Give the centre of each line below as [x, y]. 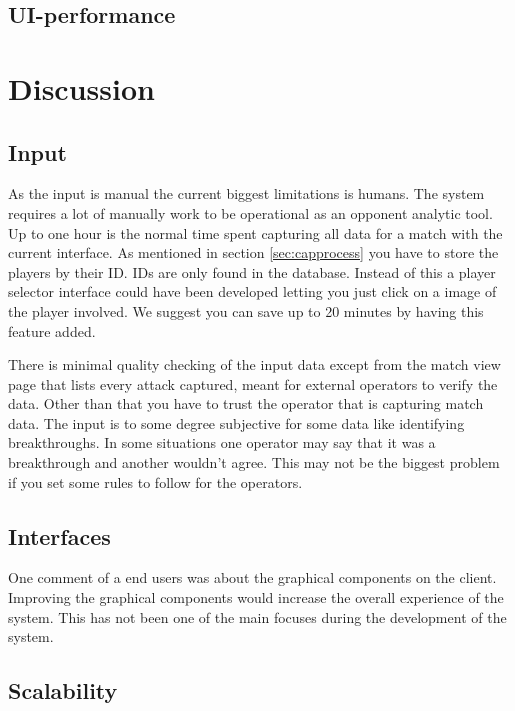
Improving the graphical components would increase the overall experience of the [256, 597]
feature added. [52, 330]
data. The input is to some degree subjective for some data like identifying [236, 422]
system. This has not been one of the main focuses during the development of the [257, 616]
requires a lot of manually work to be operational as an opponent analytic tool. [250, 212]
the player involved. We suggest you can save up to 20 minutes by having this [246, 310]
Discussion [81, 87]
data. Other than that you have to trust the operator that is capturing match [246, 403]
